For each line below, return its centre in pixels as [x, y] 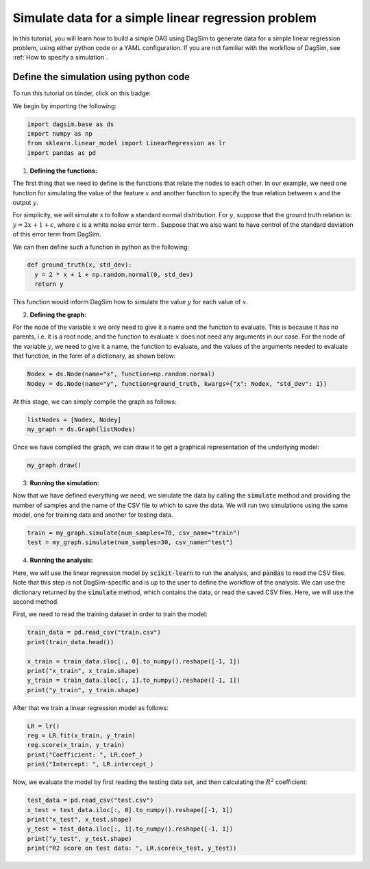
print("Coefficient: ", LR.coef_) [85, 755]
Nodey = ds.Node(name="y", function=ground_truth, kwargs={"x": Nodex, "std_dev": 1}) [177, 383]
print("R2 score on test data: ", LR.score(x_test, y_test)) [132, 848]
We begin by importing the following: [64, 106]
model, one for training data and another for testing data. [93, 515]
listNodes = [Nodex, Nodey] [74, 419]
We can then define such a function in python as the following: [101, 247]
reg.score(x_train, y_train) [76, 745]
